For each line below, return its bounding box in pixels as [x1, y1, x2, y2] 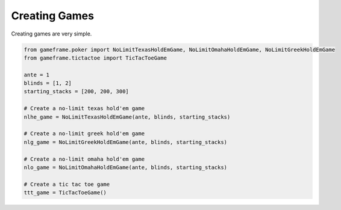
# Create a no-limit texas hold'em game [23, 105, 145, 112]
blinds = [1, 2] [23, 80, 72, 87]
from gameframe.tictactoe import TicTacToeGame [23, 54, 167, 61]
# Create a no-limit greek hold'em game [23, 130, 145, 137]
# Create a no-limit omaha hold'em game [23, 155, 145, 162]
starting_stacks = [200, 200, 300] [23, 88, 129, 95]
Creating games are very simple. [11, 30, 92, 37]
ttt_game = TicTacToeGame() [23, 190, 107, 196]
